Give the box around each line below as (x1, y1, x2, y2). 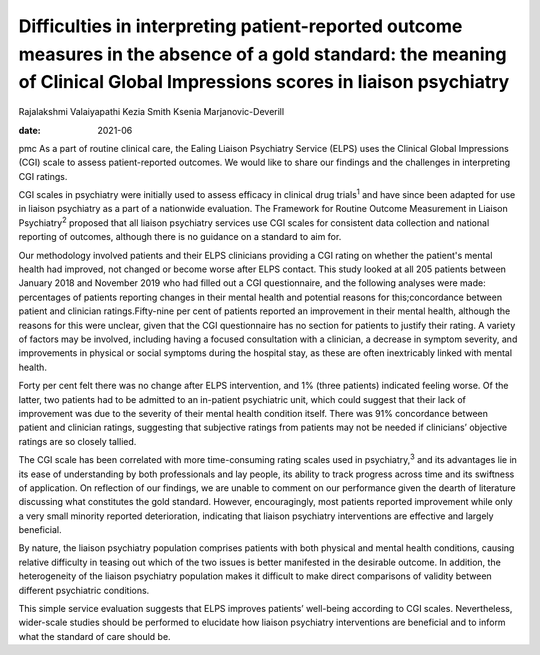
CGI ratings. (18, 170, 68, 182)
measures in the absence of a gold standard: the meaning (18, 43, 507, 65)
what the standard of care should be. (18, 630, 171, 642)
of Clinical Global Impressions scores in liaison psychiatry (18, 71, 510, 94)
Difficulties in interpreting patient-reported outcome (18, 15, 463, 37)
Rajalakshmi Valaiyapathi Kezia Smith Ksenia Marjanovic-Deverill (18, 106, 285, 118)
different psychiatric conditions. (18, 584, 150, 596)
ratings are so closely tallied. (18, 435, 137, 447)
